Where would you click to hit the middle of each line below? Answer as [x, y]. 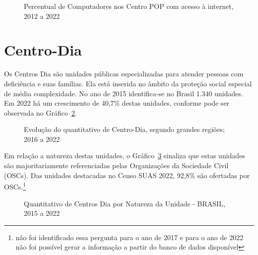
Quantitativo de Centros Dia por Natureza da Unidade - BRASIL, [125, 203]
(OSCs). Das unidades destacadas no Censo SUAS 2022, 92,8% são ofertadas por [127, 175]
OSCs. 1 [15, 186]
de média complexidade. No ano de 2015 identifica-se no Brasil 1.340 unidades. [124, 93]
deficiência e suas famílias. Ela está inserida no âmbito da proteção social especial [128, 83]
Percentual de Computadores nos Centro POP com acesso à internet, [129, 6]
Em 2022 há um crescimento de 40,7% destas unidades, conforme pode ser [117, 103]
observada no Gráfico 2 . [40, 112]
